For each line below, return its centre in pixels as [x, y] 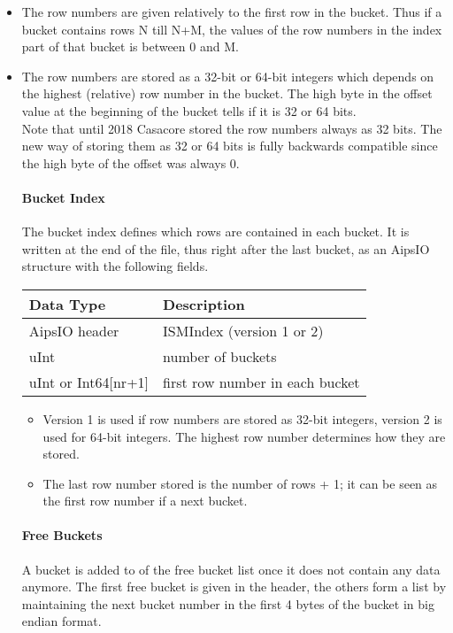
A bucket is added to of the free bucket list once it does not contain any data [231, 569]
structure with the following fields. [115, 266]
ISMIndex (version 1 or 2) [243, 330]
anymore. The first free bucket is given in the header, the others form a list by [234, 587]
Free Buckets [62, 535]
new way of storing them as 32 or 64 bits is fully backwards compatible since [230, 146]
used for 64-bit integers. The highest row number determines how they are [244, 436]
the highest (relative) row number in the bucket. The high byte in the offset [227, 93]
